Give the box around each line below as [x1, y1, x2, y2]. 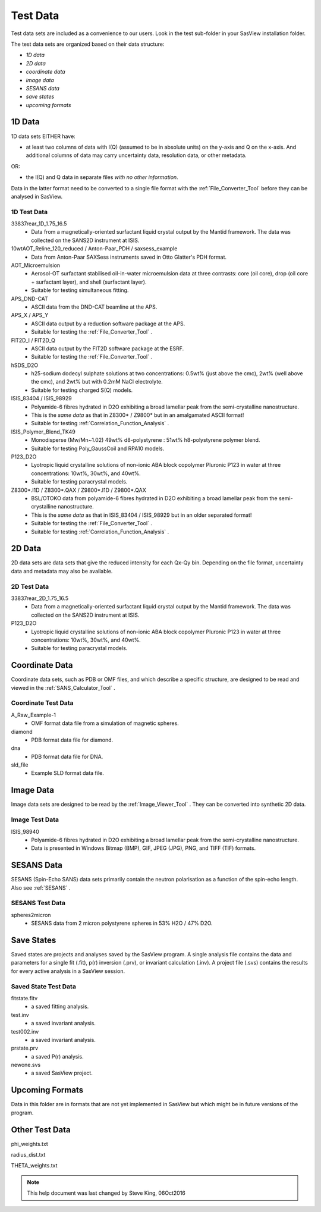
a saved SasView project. [31, 1069, 93, 1076]
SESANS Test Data [11, 899, 65, 907]
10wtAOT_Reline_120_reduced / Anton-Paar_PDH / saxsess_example [11, 245, 178, 252]
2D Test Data [11, 582, 49, 591]
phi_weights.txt [11, 1140, 49, 1147]
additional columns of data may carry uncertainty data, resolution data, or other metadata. [26, 152, 247, 159]
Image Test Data [11, 815, 59, 824]
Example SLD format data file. [31, 770, 104, 777]
